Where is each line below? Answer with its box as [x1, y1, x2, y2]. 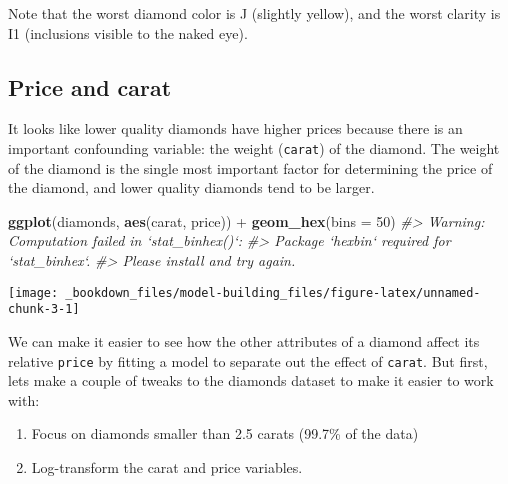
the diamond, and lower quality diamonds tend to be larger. [8, 177, 375, 198]
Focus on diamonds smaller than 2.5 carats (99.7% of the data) [31, 423, 419, 444]
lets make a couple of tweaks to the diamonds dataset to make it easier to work [8, 370, 494, 391]
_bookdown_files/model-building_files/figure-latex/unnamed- [65, 285, 481, 300]
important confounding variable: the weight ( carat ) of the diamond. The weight [8, 137, 500, 158]
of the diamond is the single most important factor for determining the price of [8, 157, 493, 178]
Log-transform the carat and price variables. [31, 456, 303, 477]
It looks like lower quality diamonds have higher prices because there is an [8, 118, 463, 139]
